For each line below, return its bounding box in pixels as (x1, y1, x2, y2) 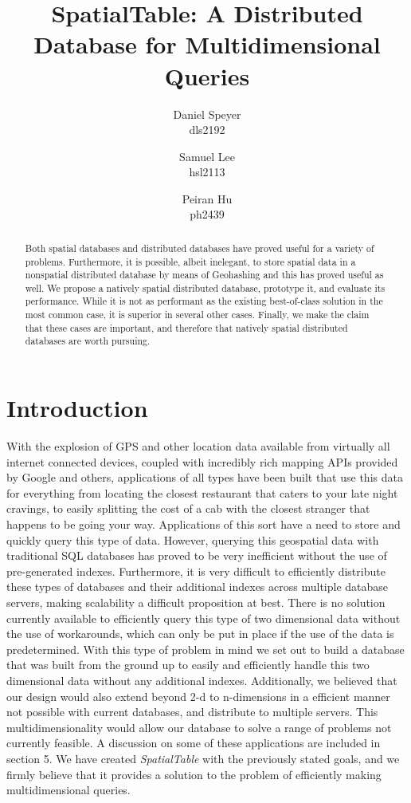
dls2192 (189, 121, 225, 138)
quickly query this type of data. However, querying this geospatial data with (6, 531, 379, 548)
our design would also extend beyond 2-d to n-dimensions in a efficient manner (6, 687, 390, 704)
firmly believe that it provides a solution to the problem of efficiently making (6, 766, 382, 782)
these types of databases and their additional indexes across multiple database (6, 578, 389, 595)
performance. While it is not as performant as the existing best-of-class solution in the (25, 294, 383, 308)
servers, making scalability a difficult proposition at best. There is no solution (6, 593, 386, 610)
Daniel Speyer (173, 105, 241, 122)
